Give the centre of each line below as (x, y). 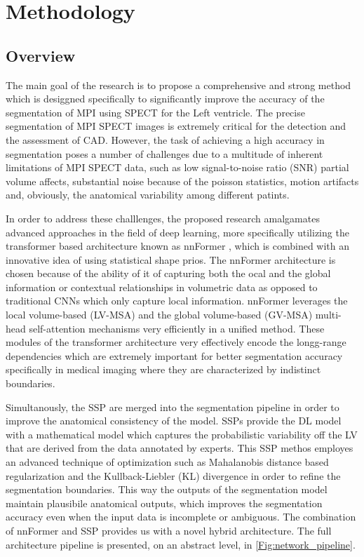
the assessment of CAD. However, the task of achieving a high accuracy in (165, 139)
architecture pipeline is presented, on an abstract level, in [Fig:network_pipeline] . (181, 544)
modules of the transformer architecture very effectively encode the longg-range (176, 342)
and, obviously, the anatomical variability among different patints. (148, 195)
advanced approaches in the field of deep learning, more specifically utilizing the (177, 232)
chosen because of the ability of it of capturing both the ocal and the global (168, 273)
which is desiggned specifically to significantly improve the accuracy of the (165, 99)
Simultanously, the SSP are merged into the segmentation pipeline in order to (173, 407)
